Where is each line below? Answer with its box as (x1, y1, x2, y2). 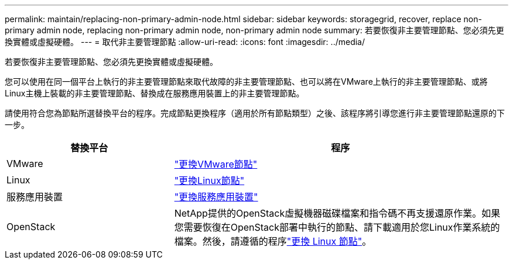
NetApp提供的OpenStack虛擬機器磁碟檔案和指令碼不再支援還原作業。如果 (174, 207, 501, 219)
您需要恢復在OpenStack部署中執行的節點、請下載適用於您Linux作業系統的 (174, 221, 500, 233)
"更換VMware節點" (174, 158, 258, 170)
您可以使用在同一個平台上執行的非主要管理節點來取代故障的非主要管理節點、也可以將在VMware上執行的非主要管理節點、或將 (5, 77, 488, 86)
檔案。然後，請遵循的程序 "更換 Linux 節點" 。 (174, 235, 372, 247)
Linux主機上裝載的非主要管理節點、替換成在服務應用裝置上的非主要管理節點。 (5, 88, 305, 98)
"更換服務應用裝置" (174, 191, 258, 203)
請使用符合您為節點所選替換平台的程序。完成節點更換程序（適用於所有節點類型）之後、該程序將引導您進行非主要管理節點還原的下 (5, 108, 505, 118)
